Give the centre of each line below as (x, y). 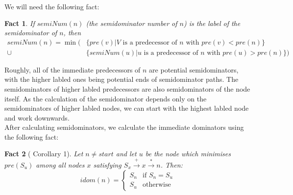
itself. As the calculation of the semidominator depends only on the (106, 98)
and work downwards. (37, 117)
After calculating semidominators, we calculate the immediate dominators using (124, 127)
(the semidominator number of (132, 23)
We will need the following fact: (52, 6)
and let (126, 153)
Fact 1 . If (20, 23)
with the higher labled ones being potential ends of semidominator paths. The (122, 79)
